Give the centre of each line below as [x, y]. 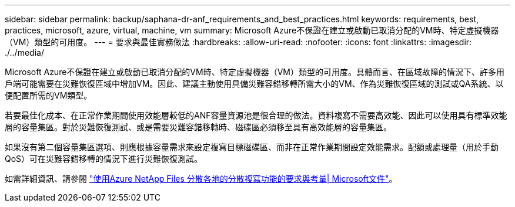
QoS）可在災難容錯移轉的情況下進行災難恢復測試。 [104, 159]
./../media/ [24, 52]
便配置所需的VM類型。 [49, 95]
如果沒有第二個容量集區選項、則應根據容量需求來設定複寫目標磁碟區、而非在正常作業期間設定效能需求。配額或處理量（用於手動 [252, 147]
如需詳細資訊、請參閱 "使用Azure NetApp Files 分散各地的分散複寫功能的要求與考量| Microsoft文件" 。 [201, 179]
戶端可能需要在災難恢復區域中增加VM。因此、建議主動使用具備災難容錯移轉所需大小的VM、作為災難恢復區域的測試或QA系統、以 [254, 84]
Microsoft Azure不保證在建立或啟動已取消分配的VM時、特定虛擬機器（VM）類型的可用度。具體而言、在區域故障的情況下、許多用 [255, 72]
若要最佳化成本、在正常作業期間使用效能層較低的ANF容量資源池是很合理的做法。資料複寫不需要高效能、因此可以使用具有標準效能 [256, 115]
